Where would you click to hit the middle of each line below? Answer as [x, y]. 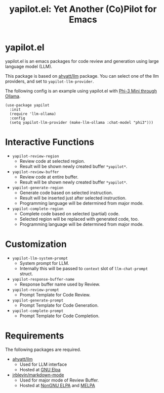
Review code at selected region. [52, 161]
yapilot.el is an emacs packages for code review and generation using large [82, 61]
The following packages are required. [43, 349]
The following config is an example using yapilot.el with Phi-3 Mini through [81, 91]
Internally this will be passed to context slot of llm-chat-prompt [84, 268]
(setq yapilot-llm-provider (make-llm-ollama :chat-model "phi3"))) [82, 122]
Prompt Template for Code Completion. [60, 316]
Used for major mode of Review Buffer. [59, 380]
